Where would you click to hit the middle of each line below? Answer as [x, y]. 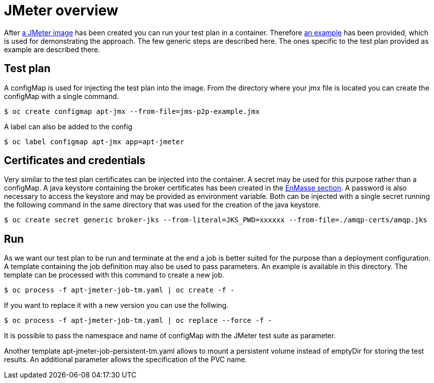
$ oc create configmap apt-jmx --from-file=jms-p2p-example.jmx [132, 111]
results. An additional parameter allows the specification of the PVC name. [126, 360]
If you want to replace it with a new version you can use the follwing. [116, 305]
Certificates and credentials [75, 161]
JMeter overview [61, 10]
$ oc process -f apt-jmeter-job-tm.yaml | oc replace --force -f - [138, 321]
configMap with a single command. [62, 96]
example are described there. [52, 49]
